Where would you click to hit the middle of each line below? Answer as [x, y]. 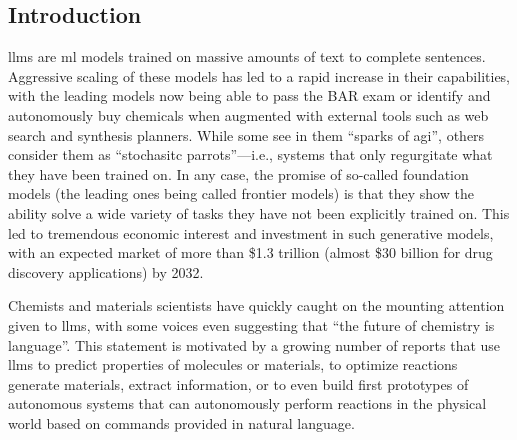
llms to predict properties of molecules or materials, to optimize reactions [233, 364]
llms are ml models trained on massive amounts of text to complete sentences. [247, 56]
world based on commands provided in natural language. [181, 422]
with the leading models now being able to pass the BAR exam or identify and [249, 95]
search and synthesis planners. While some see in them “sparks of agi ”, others [246, 134]
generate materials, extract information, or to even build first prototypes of [238, 383]
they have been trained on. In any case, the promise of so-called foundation [238, 173]
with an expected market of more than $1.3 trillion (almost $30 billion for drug [250, 252]
